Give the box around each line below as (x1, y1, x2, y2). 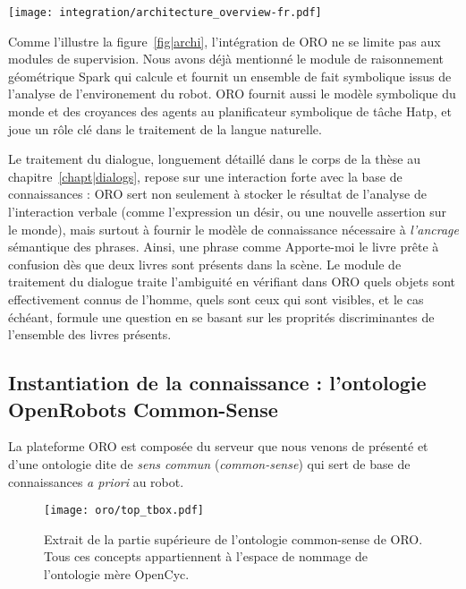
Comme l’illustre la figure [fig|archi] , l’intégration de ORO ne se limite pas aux (8, 31, 441, 50)
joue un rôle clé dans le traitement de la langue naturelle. (8, 119, 322, 138)
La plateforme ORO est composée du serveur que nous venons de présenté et (8, 437, 428, 456)
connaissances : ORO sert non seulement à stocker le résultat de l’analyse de (8, 184, 427, 203)
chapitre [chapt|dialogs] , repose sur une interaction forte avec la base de (8, 166, 402, 185)
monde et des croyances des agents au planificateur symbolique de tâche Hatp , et (8, 102, 452, 121)
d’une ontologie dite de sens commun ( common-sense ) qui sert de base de (8, 454, 411, 473)
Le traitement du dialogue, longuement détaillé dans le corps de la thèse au (8, 149, 420, 168)
